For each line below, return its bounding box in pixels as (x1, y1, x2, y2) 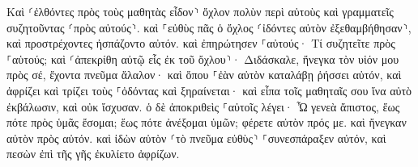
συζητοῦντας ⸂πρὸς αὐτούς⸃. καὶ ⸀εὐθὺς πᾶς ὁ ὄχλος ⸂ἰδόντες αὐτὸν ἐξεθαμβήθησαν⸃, (6, 19, 412, 35)
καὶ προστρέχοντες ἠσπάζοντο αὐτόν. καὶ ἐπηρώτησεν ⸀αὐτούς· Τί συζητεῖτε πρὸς (6, 35, 395, 52)
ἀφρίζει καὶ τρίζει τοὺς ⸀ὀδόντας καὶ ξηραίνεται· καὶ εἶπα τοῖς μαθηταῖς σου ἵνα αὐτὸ (6, 81, 412, 98)
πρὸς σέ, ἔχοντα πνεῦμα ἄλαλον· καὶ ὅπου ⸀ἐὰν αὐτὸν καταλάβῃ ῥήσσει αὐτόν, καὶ (6, 66, 402, 83)
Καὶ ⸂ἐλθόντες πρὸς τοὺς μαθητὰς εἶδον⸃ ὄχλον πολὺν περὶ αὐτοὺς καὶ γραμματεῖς (6, 3, 394, 19)
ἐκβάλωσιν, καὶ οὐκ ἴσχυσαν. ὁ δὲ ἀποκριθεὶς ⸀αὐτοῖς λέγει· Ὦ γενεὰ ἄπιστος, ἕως (6, 98, 400, 115)
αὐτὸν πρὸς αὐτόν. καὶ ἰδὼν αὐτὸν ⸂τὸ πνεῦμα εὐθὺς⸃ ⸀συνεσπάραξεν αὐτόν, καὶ (6, 129, 386, 146)
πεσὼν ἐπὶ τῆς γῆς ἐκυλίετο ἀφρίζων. (6, 145, 180, 162)
